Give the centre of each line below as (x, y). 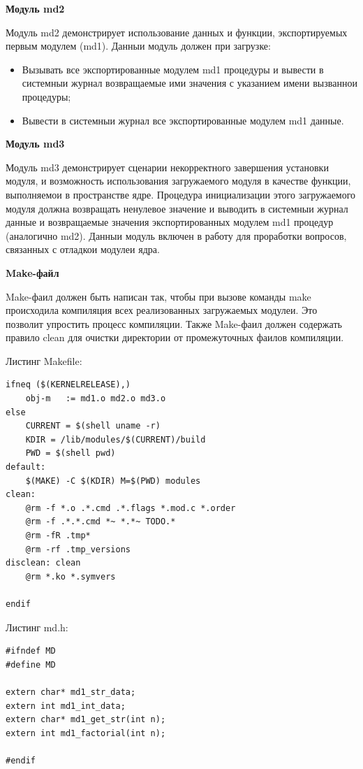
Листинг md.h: (37, 627)
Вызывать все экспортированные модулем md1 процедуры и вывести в (173, 69)
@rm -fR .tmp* (58, 536)
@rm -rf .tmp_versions (78, 549)
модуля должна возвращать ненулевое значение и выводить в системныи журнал (177, 208)
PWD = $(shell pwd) (71, 453)
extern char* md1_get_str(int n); (86, 720)
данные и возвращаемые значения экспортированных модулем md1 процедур (170, 222)
